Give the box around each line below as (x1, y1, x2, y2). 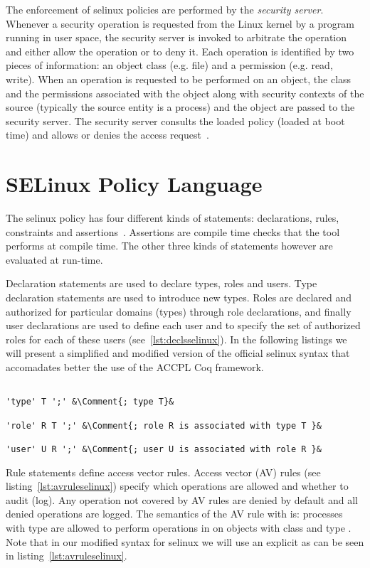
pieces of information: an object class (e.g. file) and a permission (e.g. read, (6, 58, 333, 73)
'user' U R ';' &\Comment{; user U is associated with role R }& (6, 444, 322, 454)
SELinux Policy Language (6, 169, 263, 198)
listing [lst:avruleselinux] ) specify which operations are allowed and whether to (6, 478, 349, 493)
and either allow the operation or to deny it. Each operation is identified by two (6, 43, 354, 58)
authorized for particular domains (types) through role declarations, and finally (6, 304, 351, 318)
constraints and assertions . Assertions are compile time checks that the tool (6, 224, 340, 239)
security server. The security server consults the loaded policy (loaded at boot (6, 113, 345, 128)
